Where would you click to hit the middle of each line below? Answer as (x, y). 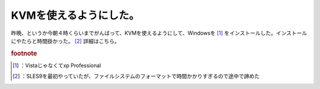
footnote (24, 53)
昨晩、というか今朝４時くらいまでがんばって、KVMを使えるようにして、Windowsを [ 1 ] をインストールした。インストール (159, 33)
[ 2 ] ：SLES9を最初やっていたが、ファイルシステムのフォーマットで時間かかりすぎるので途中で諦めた (136, 76)
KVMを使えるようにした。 (75, 15)
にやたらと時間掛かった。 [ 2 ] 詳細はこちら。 (65, 41)
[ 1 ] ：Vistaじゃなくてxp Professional (57, 65)
